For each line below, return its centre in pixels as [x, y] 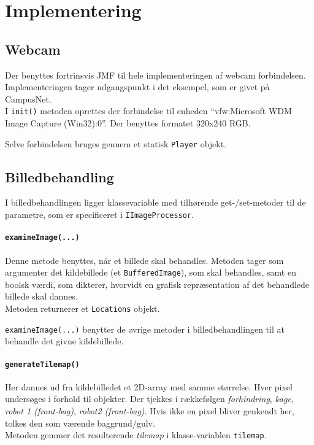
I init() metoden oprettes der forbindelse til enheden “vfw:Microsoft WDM [148, 111]
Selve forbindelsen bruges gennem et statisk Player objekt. [116, 143]
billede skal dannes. [41, 296]
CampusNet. [28, 99]
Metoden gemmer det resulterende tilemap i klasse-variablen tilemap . [136, 435]
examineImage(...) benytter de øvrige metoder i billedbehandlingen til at [145, 329]
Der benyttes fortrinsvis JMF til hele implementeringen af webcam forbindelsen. [155, 75]
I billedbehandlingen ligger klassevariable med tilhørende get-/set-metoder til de [155, 202]
